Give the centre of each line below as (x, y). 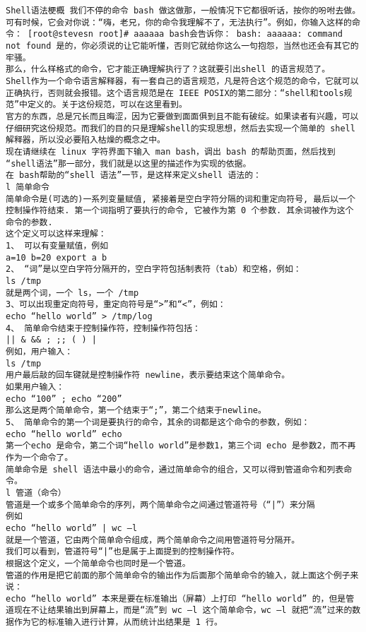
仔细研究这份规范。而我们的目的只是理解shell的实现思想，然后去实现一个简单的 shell (181, 128)
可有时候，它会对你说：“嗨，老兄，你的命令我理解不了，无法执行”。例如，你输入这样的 (179, 22)
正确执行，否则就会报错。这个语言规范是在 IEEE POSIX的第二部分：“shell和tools (175, 93)
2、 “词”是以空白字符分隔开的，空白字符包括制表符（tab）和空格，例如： (154, 269)
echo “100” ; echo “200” (64, 399)
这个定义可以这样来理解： (56, 234)
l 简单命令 (28, 187)
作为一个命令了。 (40, 457)
